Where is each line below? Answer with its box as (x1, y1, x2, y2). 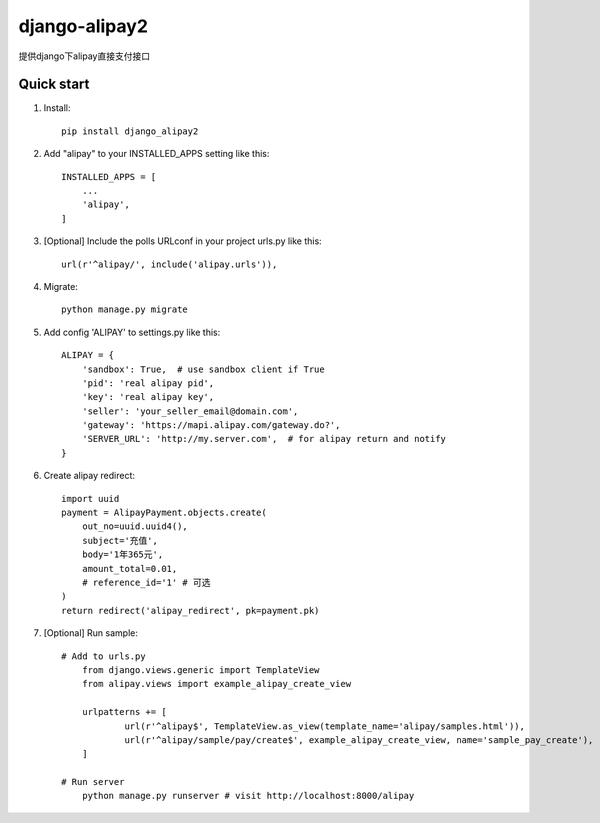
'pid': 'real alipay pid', (81, 377, 215, 389)
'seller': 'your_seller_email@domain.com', (81, 405, 299, 417)
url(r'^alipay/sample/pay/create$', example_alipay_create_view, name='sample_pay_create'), (124, 734, 594, 745)
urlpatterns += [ (81, 706, 167, 718)
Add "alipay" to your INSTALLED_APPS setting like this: (43, 148, 270, 160)
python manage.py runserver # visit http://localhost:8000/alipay (81, 790, 415, 802)
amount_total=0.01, (81, 563, 178, 574)
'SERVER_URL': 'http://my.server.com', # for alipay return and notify (81, 433, 447, 445)
